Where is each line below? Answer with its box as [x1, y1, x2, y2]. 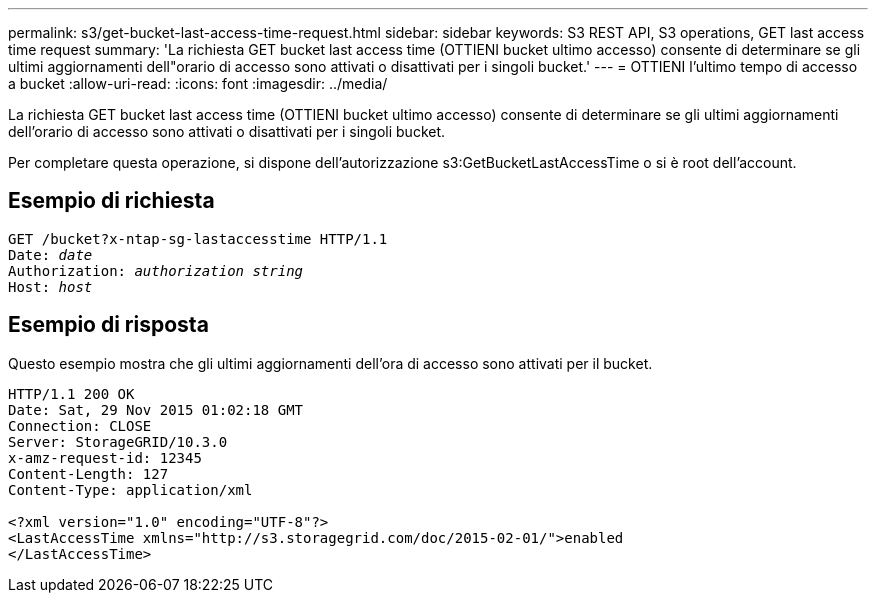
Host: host [8, 278, 93, 295]
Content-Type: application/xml [8, 481, 253, 498]
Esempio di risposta [8, 312, 209, 338]
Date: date [8, 246, 93, 263]
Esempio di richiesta [8, 188, 215, 214]
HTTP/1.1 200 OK [8, 385, 135, 402]
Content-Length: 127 [8, 465, 169, 482]
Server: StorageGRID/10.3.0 [8, 433, 228, 450]
